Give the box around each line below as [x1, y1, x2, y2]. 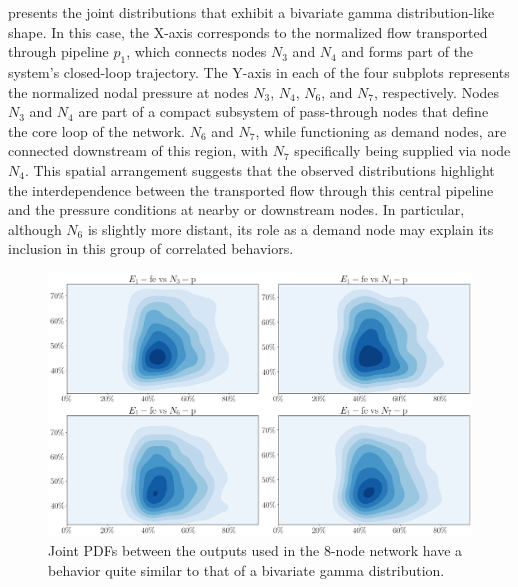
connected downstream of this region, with [8, 140, 269, 161]
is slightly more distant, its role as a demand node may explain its [87, 218, 494, 239]
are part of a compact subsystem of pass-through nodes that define [78, 101, 489, 122]
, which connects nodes [126, 41, 267, 62]
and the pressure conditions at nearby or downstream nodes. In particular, [8, 199, 465, 220]
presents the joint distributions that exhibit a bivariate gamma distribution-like [8, 2, 495, 22]
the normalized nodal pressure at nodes [8, 81, 249, 102]
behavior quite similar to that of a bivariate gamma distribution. [48, 559, 445, 580]
